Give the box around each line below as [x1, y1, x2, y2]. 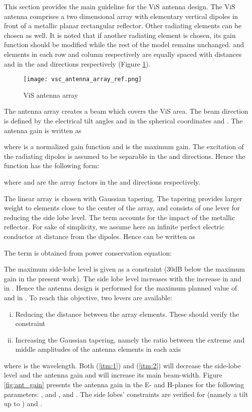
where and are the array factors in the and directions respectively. [4, 176, 200, 187]
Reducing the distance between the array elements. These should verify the [15, 309, 239, 319]
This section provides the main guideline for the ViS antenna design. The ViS [4, 1, 235, 11]
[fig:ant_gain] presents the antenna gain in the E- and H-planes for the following [4, 379, 244, 390]
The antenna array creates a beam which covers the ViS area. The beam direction [4, 106, 249, 116]
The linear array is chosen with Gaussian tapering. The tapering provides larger [4, 193, 242, 203]
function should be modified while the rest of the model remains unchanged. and [4, 39, 244, 50]
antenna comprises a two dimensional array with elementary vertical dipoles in [4, 11, 238, 21]
